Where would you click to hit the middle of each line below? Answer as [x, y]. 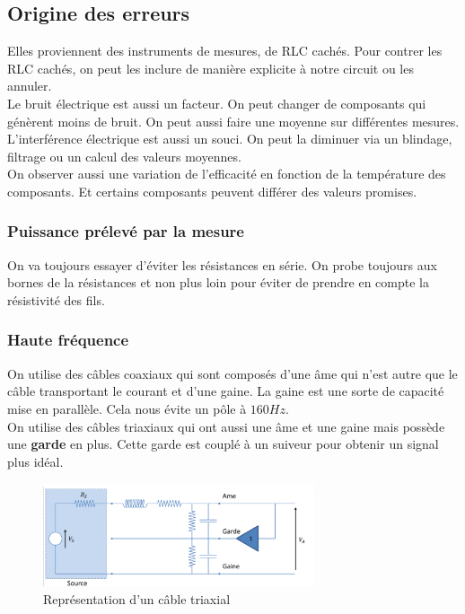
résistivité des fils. [56, 299]
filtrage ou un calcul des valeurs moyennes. [124, 156]
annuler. [30, 86]
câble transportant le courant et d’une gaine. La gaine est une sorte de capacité [226, 391]
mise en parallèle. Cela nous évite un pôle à [127, 408]
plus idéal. [35, 461]
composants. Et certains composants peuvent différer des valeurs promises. [212, 191]
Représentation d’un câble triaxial [137, 598]
